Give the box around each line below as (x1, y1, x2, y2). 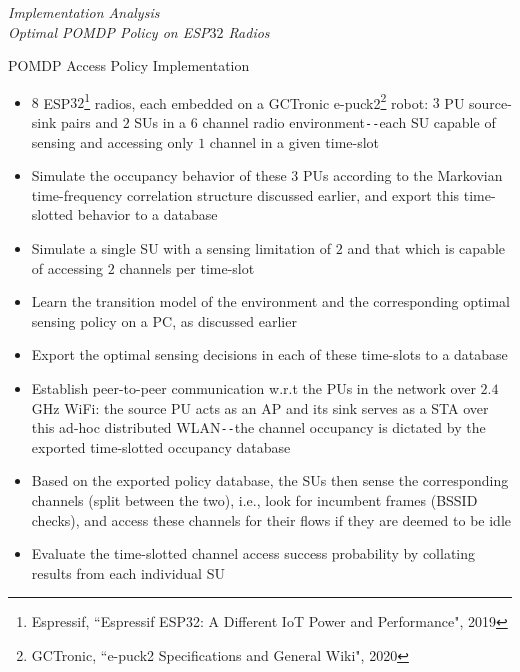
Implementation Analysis (8, 2, 160, 22)
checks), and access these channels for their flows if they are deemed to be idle (31, 509, 512, 530)
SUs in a (134, 112, 187, 133)
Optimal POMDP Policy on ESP (8, 21, 210, 42)
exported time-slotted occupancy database (31, 436, 291, 457)
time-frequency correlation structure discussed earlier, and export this (31, 184, 460, 205)
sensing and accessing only (31, 131, 194, 152)
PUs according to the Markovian (302, 165, 503, 186)
